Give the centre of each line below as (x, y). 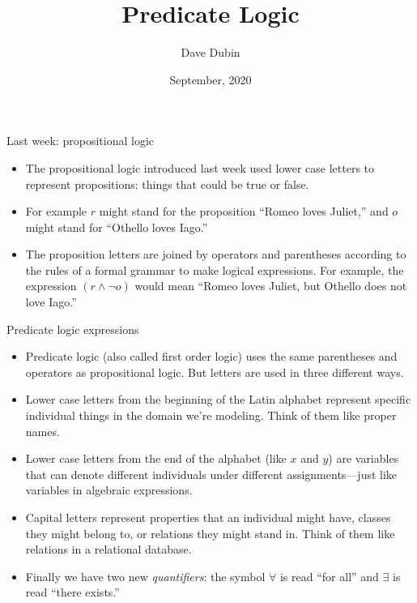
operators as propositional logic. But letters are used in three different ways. (215, 372)
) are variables (364, 458)
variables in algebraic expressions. (109, 490)
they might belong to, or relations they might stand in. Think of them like (210, 533)
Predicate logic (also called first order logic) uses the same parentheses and (211, 356)
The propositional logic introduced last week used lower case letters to (200, 167)
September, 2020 (211, 79)
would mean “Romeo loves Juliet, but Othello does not (271, 286)
